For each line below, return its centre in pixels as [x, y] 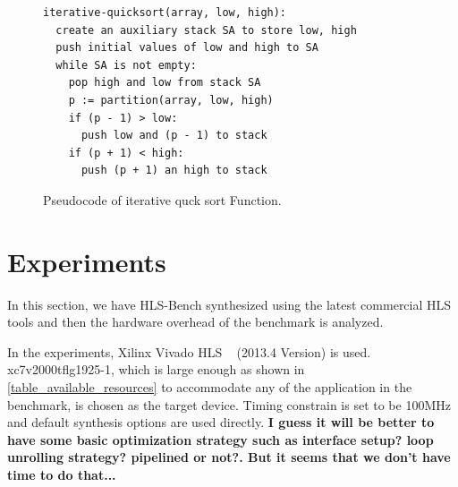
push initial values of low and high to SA [187, 48]
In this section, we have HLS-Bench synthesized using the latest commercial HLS [229, 304]
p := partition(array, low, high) [171, 100]
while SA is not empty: [126, 65]
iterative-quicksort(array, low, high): [165, 13]
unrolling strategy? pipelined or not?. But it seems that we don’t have [229, 457]
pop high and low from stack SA [165, 83]
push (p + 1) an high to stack [174, 171]
